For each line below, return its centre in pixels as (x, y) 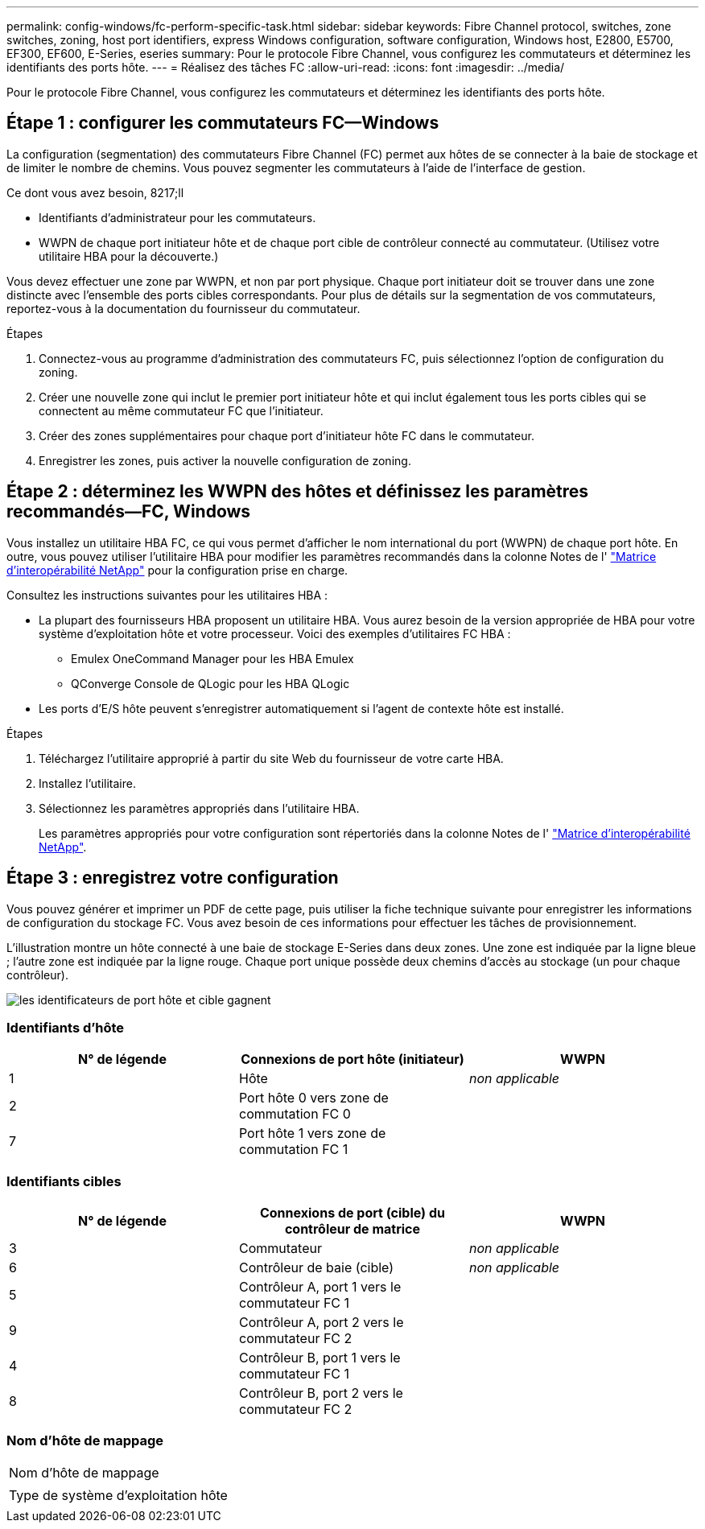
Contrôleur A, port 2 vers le (321, 1323)
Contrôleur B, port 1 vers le (320, 1358)
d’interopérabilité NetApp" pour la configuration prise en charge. (177, 570)
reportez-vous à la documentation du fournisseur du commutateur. (183, 308)
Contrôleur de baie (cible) (316, 1268)
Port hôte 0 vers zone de (313, 1098)
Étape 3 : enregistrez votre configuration (173, 878)
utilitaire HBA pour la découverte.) (129, 256)
